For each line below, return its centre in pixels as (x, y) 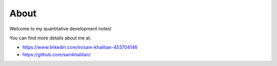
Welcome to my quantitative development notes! (61, 29)
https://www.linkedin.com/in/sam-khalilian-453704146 (80, 47)
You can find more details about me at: (51, 38)
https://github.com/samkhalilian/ (57, 54)
